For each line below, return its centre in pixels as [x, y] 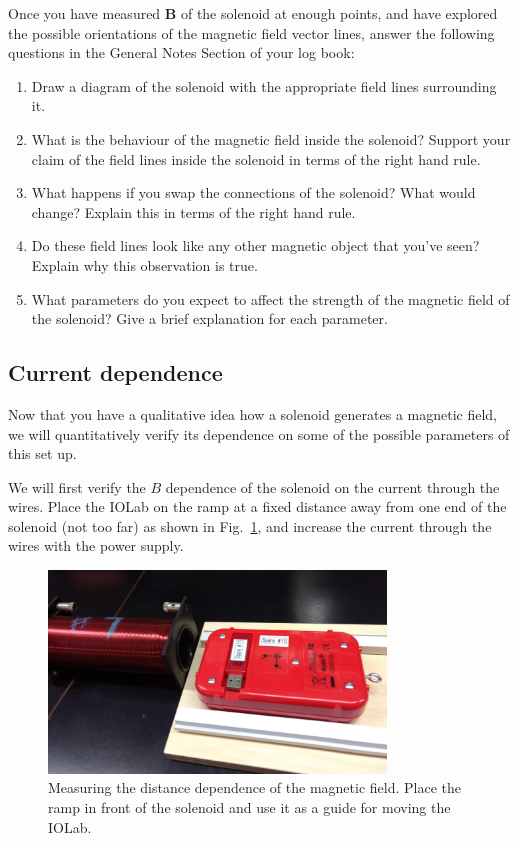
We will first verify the [77, 486]
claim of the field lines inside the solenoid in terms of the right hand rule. [256, 158]
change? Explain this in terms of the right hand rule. [193, 211]
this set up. [42, 453]
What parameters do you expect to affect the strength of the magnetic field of [270, 298]
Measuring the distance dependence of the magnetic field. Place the [254, 787]
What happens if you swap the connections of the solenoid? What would [253, 192]
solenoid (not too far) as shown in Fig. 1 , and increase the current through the [250, 525]
